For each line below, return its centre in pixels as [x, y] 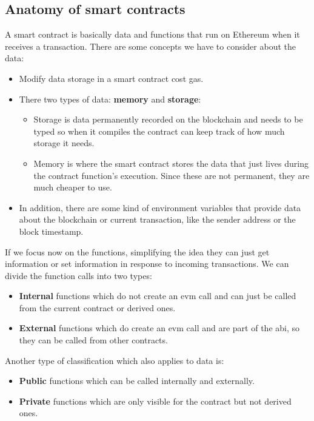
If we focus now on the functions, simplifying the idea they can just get [137, 251]
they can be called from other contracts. [93, 340]
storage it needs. [64, 143]
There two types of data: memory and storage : [110, 99]
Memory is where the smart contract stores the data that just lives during [171, 163]
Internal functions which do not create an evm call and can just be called [158, 296]
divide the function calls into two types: [78, 275]
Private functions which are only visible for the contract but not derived [155, 401]
